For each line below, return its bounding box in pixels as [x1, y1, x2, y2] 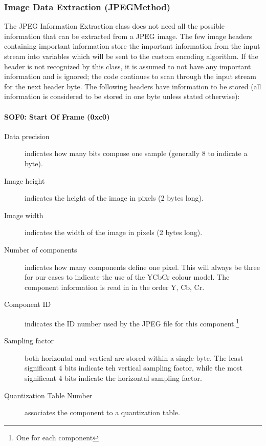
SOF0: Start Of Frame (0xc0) [4, 111, 110, 122]
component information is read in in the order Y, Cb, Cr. [25, 281, 205, 292]
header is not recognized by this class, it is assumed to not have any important [4, 61, 251, 71]
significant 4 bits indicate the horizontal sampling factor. [25, 372, 202, 383]
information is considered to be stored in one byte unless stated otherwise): [4, 91, 240, 102]
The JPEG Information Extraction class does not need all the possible [4, 21, 225, 31]
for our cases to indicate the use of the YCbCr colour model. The [25, 272, 230, 282]
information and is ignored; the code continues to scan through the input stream [4, 71, 256, 82]
